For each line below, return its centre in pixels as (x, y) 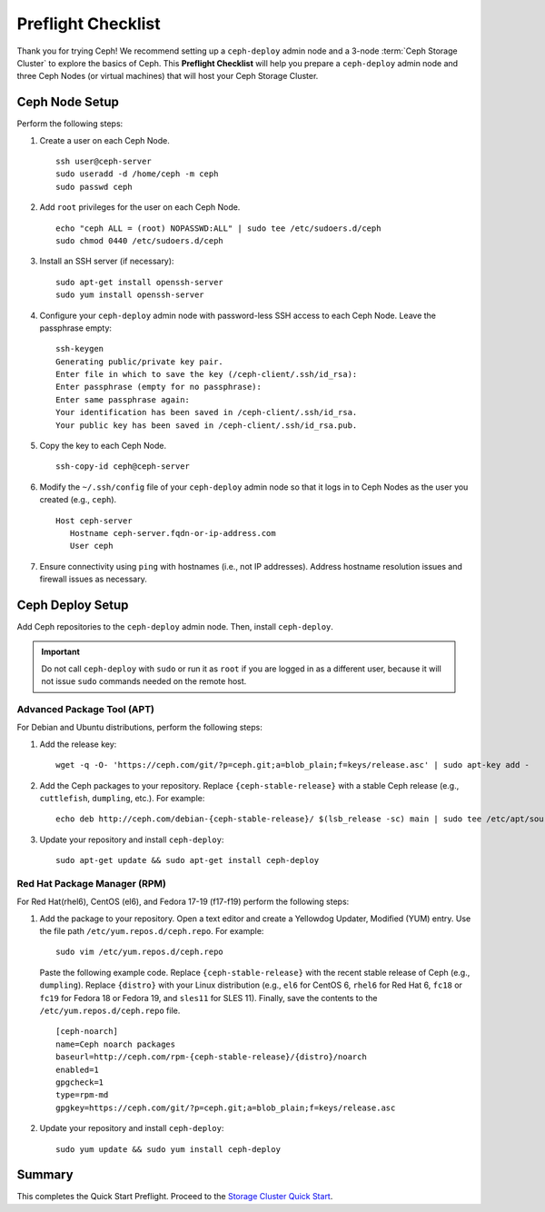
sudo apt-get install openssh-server (140, 282)
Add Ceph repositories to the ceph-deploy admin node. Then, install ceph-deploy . (175, 627)
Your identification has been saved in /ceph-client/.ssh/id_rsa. (207, 412)
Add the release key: (78, 744)
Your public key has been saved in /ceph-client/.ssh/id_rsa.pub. (207, 425)
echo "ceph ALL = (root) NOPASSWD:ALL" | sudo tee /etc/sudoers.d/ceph (218, 228)
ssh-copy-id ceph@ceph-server (123, 467)
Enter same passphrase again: (123, 399)
